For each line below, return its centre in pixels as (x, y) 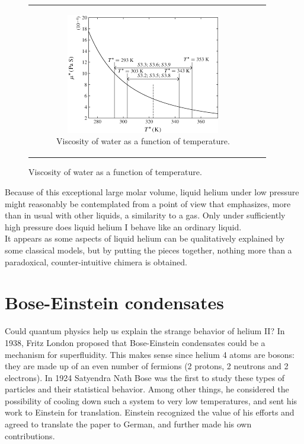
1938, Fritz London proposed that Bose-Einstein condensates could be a (135, 342)
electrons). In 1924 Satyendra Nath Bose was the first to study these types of (145, 377)
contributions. (30, 435)
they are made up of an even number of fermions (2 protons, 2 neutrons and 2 (147, 366)
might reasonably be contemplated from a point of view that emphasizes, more (148, 203)
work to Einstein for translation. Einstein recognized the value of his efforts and (150, 412)
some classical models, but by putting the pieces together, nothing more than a (148, 250)
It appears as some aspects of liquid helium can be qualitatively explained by (145, 238)
